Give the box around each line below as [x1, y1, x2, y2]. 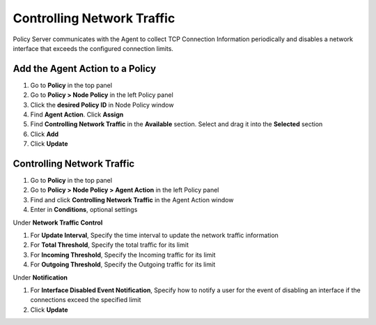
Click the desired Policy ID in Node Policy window [30, 100, 174, 109]
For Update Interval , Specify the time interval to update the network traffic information [30, 231, 279, 240]
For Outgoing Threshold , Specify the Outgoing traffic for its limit [30, 260, 216, 269]
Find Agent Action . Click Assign [30, 110, 124, 119]
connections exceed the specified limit [30, 296, 141, 304]
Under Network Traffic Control [13, 218, 103, 227]
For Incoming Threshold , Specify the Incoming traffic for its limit [30, 250, 216, 259]
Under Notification [13, 273, 68, 282]
